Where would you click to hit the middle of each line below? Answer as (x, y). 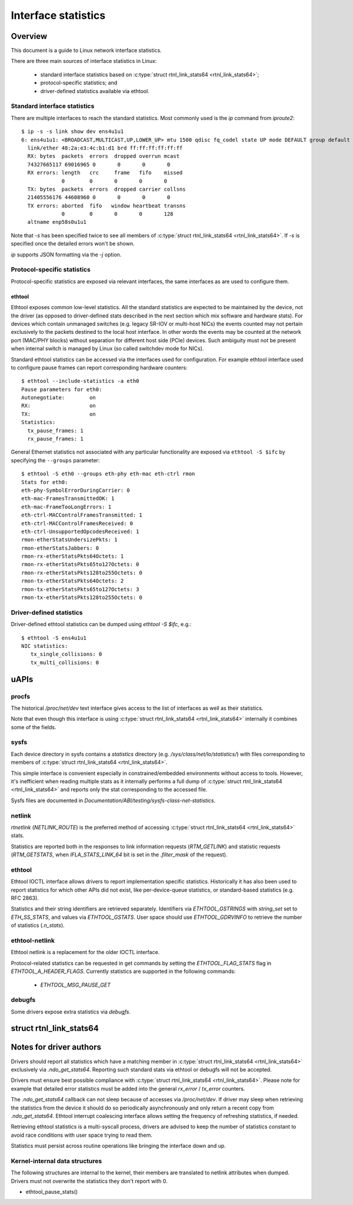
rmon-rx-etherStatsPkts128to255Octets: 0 (82, 572)
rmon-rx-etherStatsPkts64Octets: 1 (73, 556)
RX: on (59, 406)
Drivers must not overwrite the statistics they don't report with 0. (89, 1181)
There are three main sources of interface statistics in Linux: (84, 61)
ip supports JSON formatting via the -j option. (66, 254)
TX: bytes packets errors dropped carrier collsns (106, 189)
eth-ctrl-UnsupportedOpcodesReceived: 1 (80, 531)
